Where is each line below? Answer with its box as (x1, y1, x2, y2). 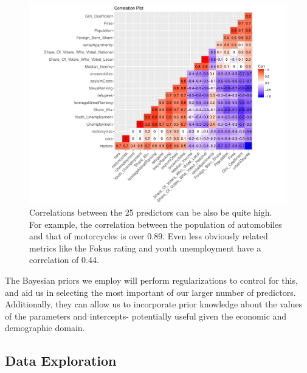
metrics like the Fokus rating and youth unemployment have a (29, 241, 261, 254)
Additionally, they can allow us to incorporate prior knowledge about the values (5, 298, 303, 310)
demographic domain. (5, 321, 85, 334)
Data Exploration (5, 351, 117, 370)
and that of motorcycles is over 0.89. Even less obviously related (29, 230, 268, 242)
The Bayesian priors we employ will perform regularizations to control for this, (5, 274, 298, 287)
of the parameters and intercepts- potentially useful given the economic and (5, 309, 287, 322)
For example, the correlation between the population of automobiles (29, 217, 282, 230)
